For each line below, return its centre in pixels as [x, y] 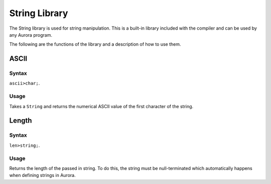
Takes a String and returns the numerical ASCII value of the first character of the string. [101, 106]
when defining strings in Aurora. [42, 175]
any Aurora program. [31, 35]
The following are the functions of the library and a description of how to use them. [95, 44]
